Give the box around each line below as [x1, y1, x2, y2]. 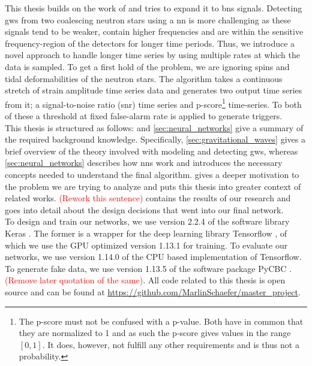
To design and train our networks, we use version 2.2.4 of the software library [5, 215, 290, 228]
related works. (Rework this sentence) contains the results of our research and [5, 192, 291, 204]
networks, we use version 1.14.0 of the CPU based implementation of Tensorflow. [5, 250, 302, 263]
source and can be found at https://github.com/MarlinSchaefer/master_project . [5, 285, 301, 298]
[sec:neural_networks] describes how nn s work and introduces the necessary [5, 156, 283, 169]
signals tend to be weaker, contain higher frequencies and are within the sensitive [5, 25, 304, 38]
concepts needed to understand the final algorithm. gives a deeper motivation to [5, 168, 299, 180]
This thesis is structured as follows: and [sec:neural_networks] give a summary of [5, 121, 304, 134]
